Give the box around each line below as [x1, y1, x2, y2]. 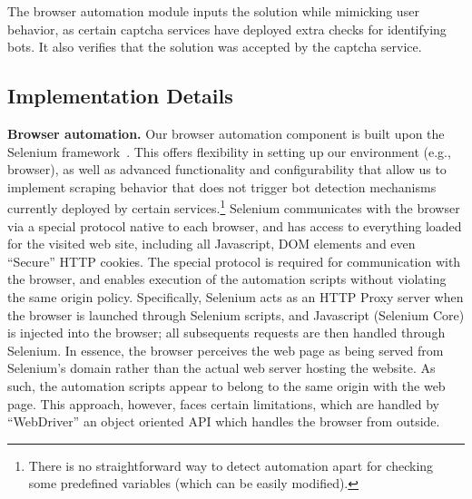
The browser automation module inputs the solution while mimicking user [7, 2, 419, 20]
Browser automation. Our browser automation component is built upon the [7, 123, 445, 142]
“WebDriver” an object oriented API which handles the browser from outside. [7, 412, 440, 431]
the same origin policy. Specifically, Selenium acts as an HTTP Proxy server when [7, 287, 464, 306]
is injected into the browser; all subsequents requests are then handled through [7, 323, 446, 342]
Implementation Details [7, 82, 233, 110]
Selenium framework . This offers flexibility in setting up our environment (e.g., [7, 142, 451, 161]
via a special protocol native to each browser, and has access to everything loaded [7, 216, 462, 235]
